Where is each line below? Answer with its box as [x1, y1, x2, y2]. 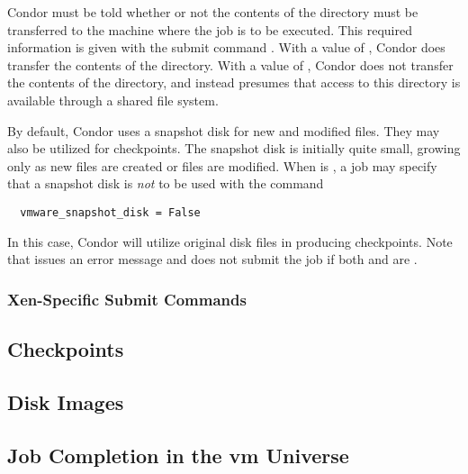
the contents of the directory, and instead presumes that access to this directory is [7, 73, 461, 92]
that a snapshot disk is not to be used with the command [7, 174, 324, 193]
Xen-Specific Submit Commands [7, 287, 247, 310]
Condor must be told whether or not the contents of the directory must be [7, 3, 418, 21]
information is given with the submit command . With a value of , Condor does [7, 38, 445, 57]
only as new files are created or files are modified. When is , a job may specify [7, 156, 437, 175]
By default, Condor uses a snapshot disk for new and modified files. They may [7, 121, 440, 140]
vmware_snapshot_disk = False [20, 205, 201, 219]
